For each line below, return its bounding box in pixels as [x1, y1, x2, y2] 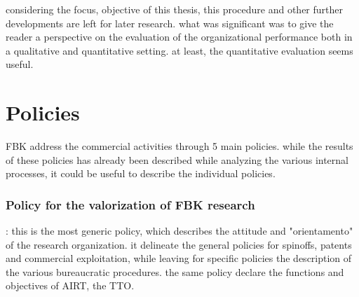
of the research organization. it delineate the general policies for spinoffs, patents [6, 237, 352, 251]
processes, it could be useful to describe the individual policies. [6, 166, 276, 181]
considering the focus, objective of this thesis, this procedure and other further [6, 2, 344, 16]
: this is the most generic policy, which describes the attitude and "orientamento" [6, 223, 353, 238]
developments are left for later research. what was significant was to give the [6, 15, 334, 30]
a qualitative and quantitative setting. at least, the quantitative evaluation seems [6, 43, 353, 57]
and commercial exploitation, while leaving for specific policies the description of [6, 251, 352, 265]
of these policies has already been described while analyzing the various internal [6, 152, 348, 167]
